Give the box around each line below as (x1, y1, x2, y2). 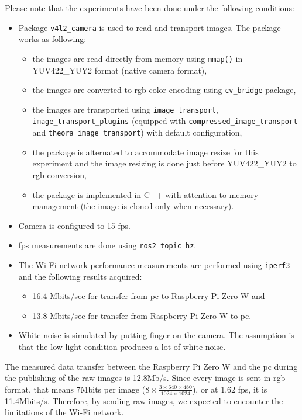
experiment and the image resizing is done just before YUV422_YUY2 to (32, 157, 297, 169)
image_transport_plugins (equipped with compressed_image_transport (32, 114, 298, 127)
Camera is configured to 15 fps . (18, 219, 131, 231)
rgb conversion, (32, 168, 87, 181)
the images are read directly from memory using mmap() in (32, 52, 243, 64)
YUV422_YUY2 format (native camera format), (32, 64, 207, 76)
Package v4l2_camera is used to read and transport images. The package (18, 21, 281, 33)
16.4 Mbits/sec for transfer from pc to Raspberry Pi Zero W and (32, 290, 265, 302)
